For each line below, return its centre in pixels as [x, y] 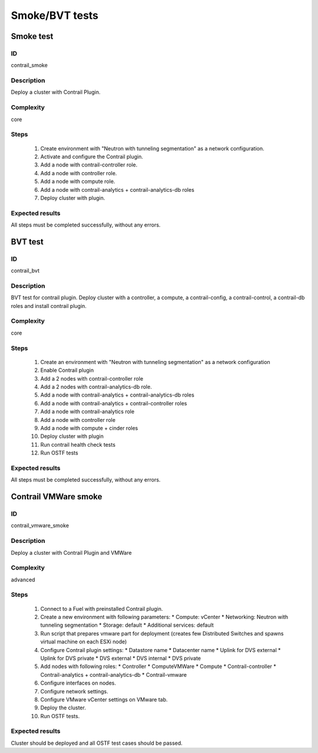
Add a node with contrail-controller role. [89, 165]
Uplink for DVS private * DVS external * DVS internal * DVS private [121, 658]
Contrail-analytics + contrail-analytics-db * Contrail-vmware [114, 675]
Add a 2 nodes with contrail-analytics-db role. [96, 387]
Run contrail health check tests [78, 444]
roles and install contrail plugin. [49, 306]
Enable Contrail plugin [67, 370]
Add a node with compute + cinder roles [89, 428]
